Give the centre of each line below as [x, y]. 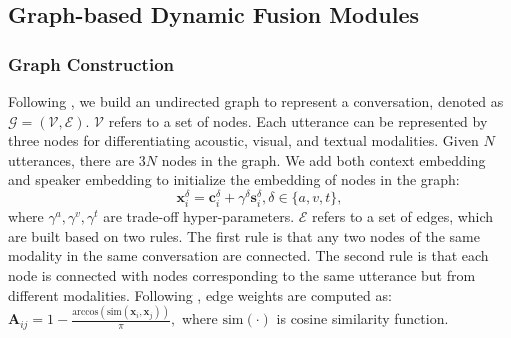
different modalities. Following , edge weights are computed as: [200, 294]
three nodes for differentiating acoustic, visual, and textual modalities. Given [243, 140]
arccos [85, 312]
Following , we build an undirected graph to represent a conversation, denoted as [256, 101]
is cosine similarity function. [362, 318]
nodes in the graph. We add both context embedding [323, 159]
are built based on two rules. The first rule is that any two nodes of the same [244, 235]
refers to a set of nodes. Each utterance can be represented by [298, 120]
